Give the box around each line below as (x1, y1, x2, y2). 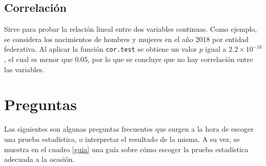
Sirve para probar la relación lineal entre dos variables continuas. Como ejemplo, (4, 24, 257, 34)
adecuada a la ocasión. (4, 154, 75, 164)
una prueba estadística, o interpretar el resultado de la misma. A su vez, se (4, 133, 240, 144)
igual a (205, 44, 227, 54)
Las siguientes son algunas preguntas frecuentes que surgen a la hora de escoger (4, 123, 254, 134)
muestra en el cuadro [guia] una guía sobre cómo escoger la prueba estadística (4, 143, 249, 154)
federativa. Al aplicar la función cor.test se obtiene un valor (4, 44, 197, 54)
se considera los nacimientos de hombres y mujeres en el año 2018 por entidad (4, 33, 249, 44)
